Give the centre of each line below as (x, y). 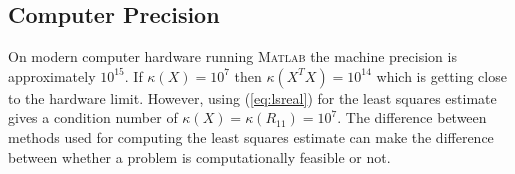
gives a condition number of (93, 117)
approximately (52, 75)
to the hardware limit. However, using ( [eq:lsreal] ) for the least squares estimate (252, 97)
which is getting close (441, 75)
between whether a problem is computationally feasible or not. (199, 156)
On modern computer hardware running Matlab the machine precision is (232, 56)
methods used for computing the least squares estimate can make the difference (251, 136)
